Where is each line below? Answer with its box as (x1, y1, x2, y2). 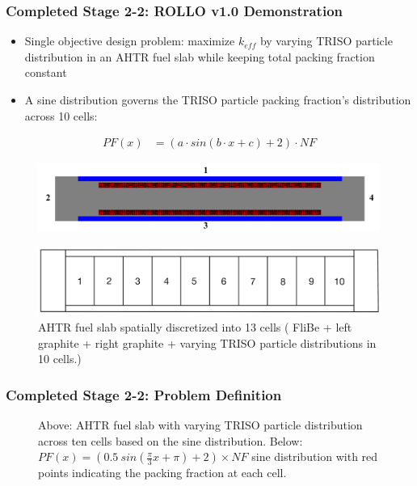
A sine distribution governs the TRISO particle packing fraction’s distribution (24, 91, 411, 108)
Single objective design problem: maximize (24, 32, 235, 49)
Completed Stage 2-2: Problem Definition (6, 384, 282, 404)
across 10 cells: (24, 107, 98, 124)
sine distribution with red (251, 448, 378, 465)
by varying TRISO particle (259, 32, 393, 49)
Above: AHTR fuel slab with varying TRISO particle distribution (38, 416, 363, 433)
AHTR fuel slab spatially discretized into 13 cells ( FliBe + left (38, 319, 352, 336)
